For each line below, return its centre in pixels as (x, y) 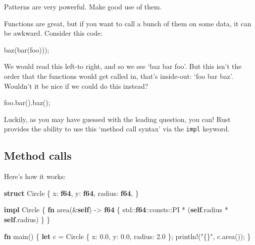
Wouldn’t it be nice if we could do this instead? (76, 86)
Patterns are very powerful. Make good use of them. (83, 6)
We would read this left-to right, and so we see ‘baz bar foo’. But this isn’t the (123, 66)
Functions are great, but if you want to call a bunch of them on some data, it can (128, 23)
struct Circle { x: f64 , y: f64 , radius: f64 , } (72, 193)
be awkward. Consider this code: (53, 33)
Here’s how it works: (35, 176)
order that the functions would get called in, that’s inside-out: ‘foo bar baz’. (119, 76)
